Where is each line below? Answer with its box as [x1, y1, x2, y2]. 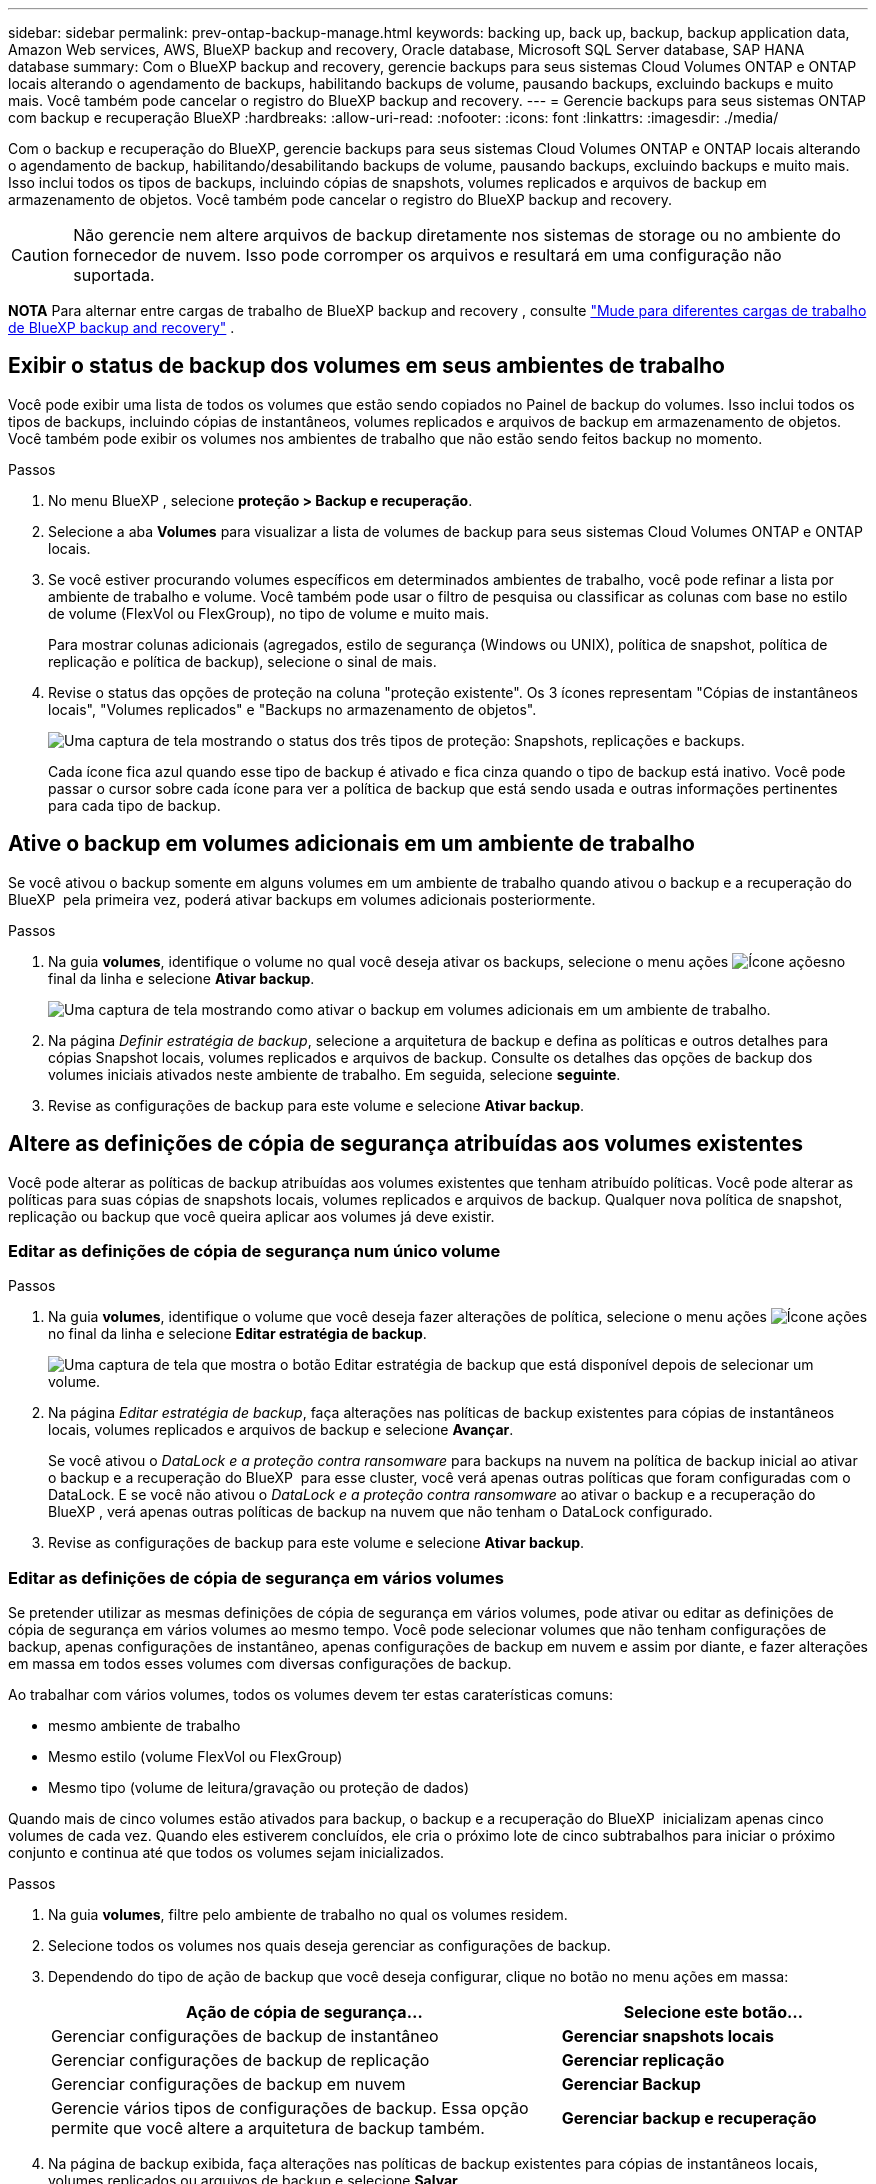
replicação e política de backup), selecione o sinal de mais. [48, 652, 437, 670]
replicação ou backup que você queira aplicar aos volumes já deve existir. [8, 1207, 495, 1225]
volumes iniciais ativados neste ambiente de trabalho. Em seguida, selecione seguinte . [48, 1065, 621, 1083]
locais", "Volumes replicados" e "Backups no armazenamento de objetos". [48, 700, 537, 718]
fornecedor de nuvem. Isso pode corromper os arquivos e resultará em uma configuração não [73, 245, 782, 265]
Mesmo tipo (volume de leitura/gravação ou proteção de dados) [48, 1779, 470, 1797]
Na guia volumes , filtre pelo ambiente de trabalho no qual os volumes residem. [48, 1906, 568, 1924]
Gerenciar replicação [561, 2050, 725, 2071]
